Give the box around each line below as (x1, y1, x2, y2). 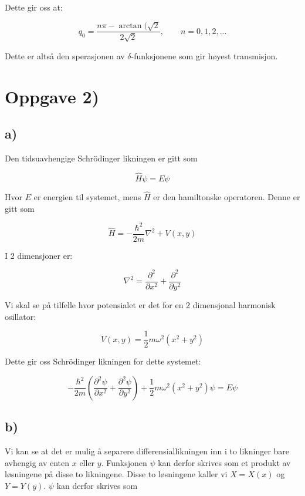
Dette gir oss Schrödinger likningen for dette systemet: (5, 355, 201, 367)
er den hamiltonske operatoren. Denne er (153, 191, 300, 203)
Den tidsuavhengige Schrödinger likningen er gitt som (5, 152, 198, 164)
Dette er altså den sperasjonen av (5, 49, 125, 62)
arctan (118, 22, 142, 31)
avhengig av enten (5, 456, 70, 468)
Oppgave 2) (5, 84, 100, 108)
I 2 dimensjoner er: (5, 249, 73, 261)
